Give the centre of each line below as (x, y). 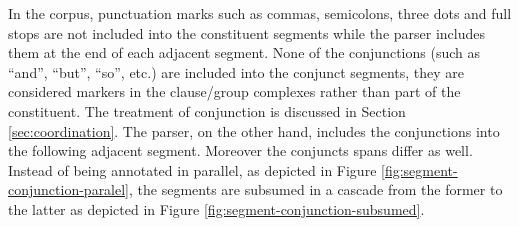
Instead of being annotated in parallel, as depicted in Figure (192, 169)
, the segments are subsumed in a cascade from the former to (316, 189)
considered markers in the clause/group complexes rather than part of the (234, 91)
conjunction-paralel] (69, 189)
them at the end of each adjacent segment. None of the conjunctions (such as (244, 52)
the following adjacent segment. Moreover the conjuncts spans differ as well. (240, 150)
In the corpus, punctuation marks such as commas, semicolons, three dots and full (260, 13)
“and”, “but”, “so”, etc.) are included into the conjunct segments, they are (236, 71)
